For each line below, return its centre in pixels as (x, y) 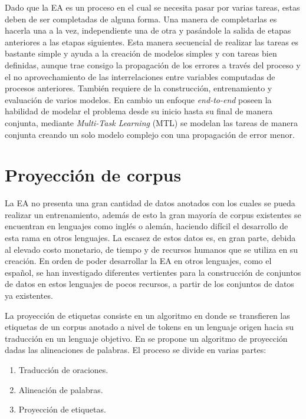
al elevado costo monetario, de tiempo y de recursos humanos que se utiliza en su (152, 249)
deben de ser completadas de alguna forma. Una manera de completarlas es (141, 19)
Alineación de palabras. (61, 389)
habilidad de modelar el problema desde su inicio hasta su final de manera (139, 111)
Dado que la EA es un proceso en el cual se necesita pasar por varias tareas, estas (152, 7)
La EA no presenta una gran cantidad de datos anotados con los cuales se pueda (150, 203)
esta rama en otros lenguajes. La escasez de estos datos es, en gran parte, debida (150, 238)
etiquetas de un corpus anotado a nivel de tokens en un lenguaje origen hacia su (149, 327)
